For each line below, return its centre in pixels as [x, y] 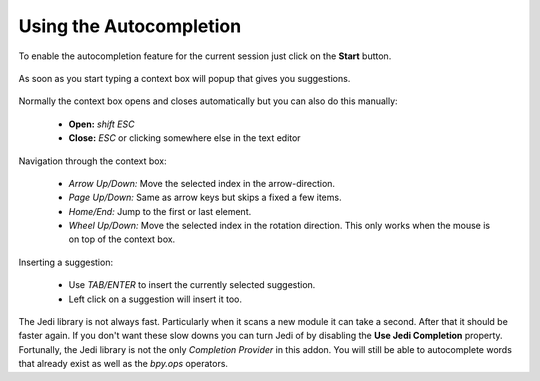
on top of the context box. [122, 239]
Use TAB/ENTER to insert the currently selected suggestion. [192, 285]
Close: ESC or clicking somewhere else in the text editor [184, 138]
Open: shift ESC [101, 124]
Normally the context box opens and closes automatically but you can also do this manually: [208, 101]
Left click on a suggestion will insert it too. [155, 299]
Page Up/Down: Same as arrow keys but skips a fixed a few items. [205, 197]
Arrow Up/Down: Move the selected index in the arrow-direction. [201, 183]
